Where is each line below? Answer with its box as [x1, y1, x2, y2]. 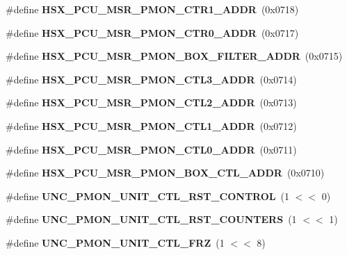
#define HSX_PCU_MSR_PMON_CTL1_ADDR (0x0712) [6, 118, 297, 133]
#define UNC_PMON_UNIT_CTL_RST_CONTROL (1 [6, 188, 289, 203]
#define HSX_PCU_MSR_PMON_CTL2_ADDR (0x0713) [6, 95, 297, 110]
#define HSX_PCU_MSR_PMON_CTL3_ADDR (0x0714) [6, 72, 297, 86]
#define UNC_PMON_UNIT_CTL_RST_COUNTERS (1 [6, 212, 297, 227]
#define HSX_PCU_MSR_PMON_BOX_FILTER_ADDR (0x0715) [6, 49, 343, 63]
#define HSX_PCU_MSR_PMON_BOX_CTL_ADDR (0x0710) [6, 165, 325, 180]
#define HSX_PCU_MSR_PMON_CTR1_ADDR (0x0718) [6, 2, 299, 16]
